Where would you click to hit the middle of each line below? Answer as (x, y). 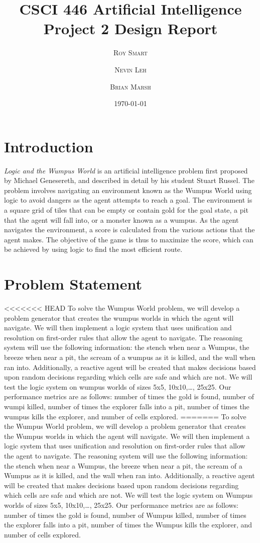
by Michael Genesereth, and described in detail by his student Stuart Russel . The (129, 180)
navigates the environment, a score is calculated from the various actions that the (129, 230)
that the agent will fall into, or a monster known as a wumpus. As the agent (121, 219)
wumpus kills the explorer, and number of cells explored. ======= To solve (125, 416)
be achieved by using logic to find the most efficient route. (93, 249)
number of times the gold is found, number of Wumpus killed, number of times (125, 515)
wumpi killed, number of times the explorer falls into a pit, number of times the (127, 406)
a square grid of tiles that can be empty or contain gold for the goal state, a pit (126, 210)
